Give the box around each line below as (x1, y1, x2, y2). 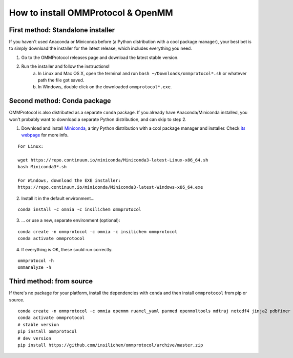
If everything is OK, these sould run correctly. (21, 246, 113, 252)
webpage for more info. (21, 132, 69, 138)
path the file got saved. (38, 77, 84, 83)
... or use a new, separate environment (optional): (21, 218, 120, 223)
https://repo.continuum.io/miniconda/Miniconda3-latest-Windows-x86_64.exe (18, 184, 203, 190)
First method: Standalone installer (9, 26, 115, 34)
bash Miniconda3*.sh (18, 164, 67, 170)
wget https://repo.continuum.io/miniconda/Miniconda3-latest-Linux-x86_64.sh (18, 157, 209, 163)
